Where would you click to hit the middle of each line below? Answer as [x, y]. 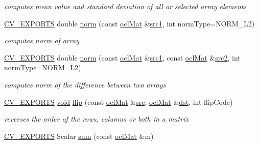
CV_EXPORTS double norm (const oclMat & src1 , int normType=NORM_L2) [130, 23]
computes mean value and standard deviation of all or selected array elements [125, 6]
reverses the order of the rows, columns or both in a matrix [96, 119]
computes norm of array [42, 40]
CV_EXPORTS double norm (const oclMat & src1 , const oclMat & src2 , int [122, 57]
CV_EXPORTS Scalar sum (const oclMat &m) [79, 136]
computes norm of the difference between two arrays [85, 84]
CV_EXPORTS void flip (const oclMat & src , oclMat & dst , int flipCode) [119, 101]
